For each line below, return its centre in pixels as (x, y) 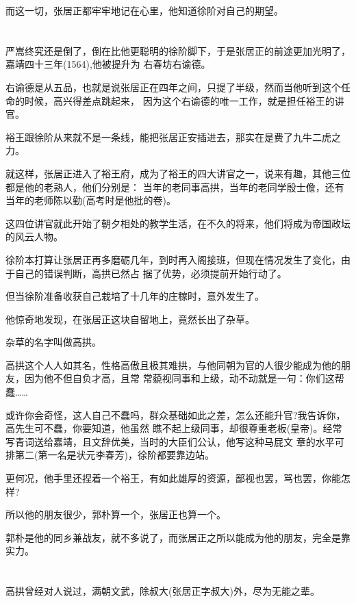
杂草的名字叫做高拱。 (53, 342)
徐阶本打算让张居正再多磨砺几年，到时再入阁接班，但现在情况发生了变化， (173, 259)
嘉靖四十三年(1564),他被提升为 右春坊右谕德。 (108, 64)
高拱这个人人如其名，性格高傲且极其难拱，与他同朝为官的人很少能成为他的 (173, 364)
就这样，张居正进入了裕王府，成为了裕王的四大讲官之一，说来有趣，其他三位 (178, 173)
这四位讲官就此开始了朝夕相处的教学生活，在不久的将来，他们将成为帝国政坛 (178, 223)
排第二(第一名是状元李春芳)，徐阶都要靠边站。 (110, 455)
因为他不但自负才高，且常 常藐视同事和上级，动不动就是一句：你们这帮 (184, 378)
